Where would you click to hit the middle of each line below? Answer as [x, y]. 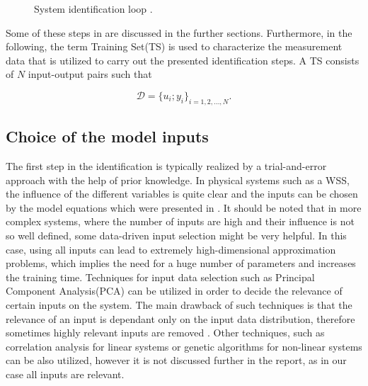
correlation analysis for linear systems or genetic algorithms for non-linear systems [184, 346]
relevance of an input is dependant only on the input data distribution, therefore [180, 318]
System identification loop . [93, 8]
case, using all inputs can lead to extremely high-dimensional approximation [171, 249]
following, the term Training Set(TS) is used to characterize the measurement [174, 46]
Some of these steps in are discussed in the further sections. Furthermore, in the [179, 32]
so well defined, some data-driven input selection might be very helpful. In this [176, 235]
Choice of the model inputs [107, 136]
